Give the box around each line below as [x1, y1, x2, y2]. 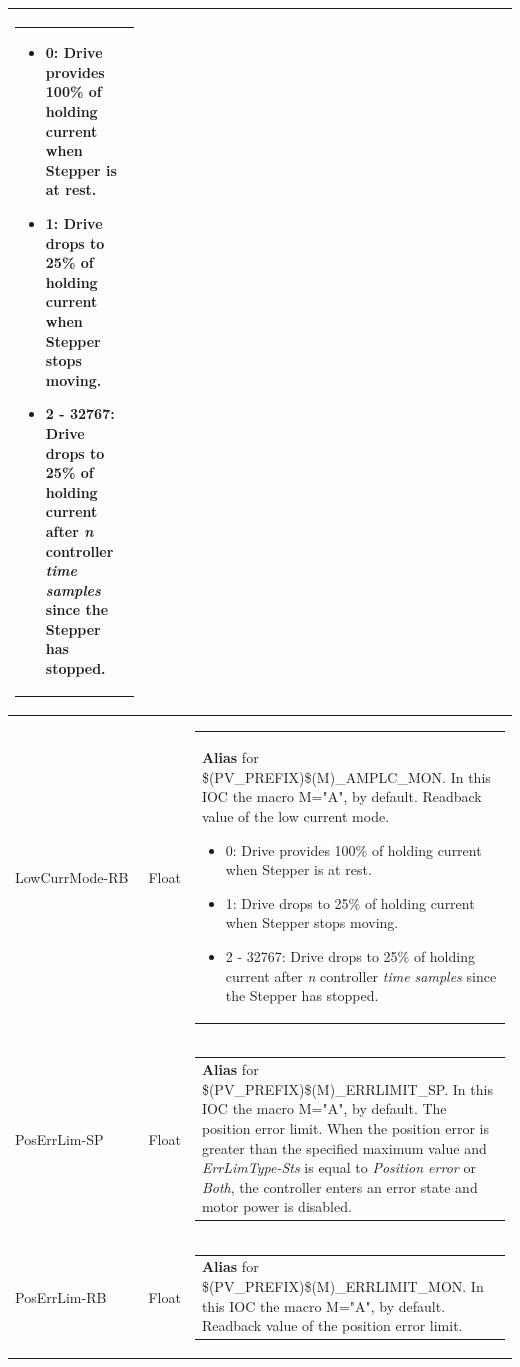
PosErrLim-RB [15, 1286, 107, 1307]
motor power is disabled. [201, 1196, 352, 1217]
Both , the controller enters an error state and [201, 1176, 478, 1197]
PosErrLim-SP [15, 1128, 104, 1149]
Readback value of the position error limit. [201, 1315, 463, 1336]
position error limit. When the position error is [201, 1117, 490, 1138]
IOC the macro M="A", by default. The [201, 1098, 447, 1119]
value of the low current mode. [201, 805, 390, 826]
